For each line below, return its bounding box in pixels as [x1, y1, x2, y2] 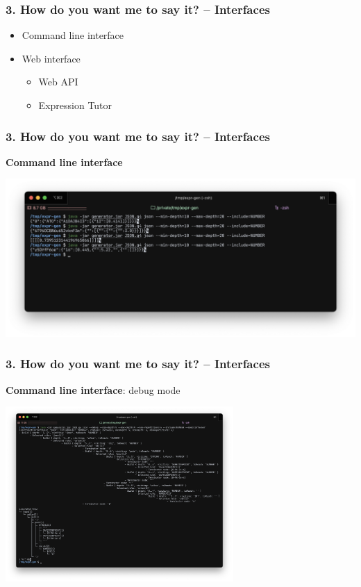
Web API [38, 74, 78, 89]
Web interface [22, 51, 81, 65]
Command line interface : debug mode [6, 382, 180, 397]
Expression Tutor [38, 98, 112, 112]
